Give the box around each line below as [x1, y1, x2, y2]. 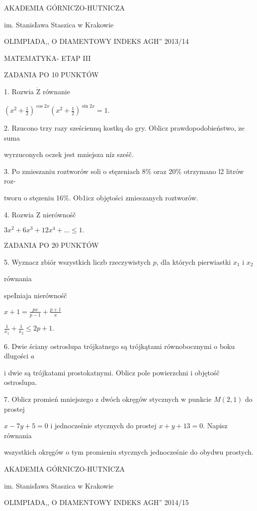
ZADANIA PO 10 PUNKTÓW [4, 69, 99, 80]
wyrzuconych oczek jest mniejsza [4, 149, 104, 160]
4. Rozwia [4, 209, 34, 219]
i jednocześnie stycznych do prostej [50, 420, 157, 431]
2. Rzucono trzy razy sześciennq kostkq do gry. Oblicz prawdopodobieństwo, [4, 123, 236, 133]
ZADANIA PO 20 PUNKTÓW [4, 240, 99, 250]
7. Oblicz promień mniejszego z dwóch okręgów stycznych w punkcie [4, 393, 212, 404]
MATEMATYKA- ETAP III [4, 52, 91, 63]
